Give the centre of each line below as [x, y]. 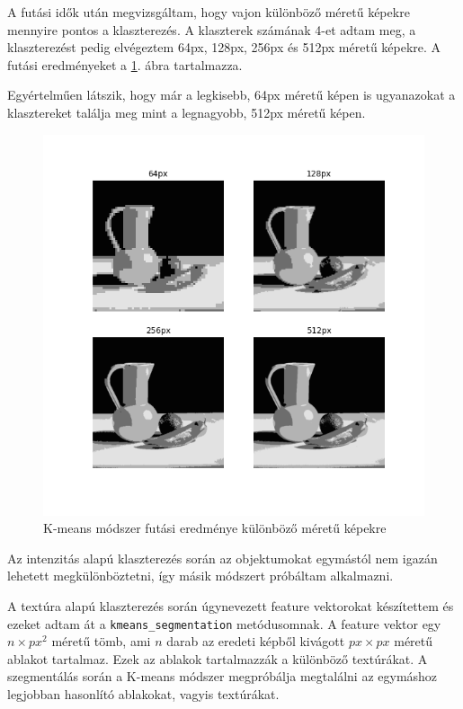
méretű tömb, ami [101, 641]
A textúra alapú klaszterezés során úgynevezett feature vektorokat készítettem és [231, 605]
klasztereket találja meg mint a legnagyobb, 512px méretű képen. [187, 112]
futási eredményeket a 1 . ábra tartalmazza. [125, 64]
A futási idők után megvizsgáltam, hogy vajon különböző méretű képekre [209, 12]
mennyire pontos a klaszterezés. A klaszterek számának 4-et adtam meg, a [212, 29]
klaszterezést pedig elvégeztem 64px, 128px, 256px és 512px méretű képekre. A [224, 47]
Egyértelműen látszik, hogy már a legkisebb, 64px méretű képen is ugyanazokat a [231, 95]
